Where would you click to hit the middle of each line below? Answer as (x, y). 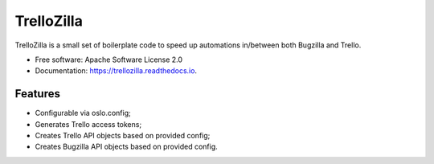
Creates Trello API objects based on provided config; (123, 136)
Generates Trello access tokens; (88, 124)
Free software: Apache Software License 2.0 (109, 59)
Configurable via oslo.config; (83, 113)
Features (37, 94)
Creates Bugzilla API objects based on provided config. (126, 147)
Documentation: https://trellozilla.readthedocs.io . (116, 71)
